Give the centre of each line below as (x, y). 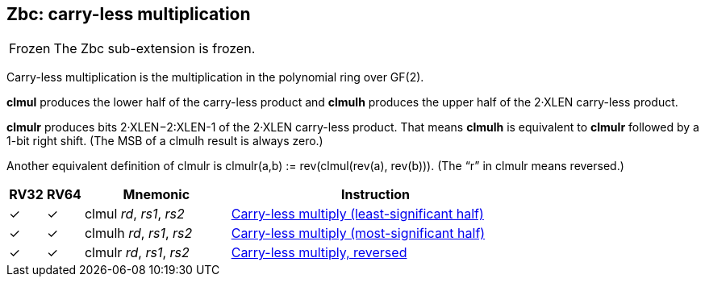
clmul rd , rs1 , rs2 (134, 214)
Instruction (375, 195)
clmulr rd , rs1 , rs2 (137, 253)
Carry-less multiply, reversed (319, 253)
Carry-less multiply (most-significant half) (358, 233)
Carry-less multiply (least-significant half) (357, 214)
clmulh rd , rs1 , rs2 (138, 233)
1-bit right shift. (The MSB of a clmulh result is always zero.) (165, 141)
